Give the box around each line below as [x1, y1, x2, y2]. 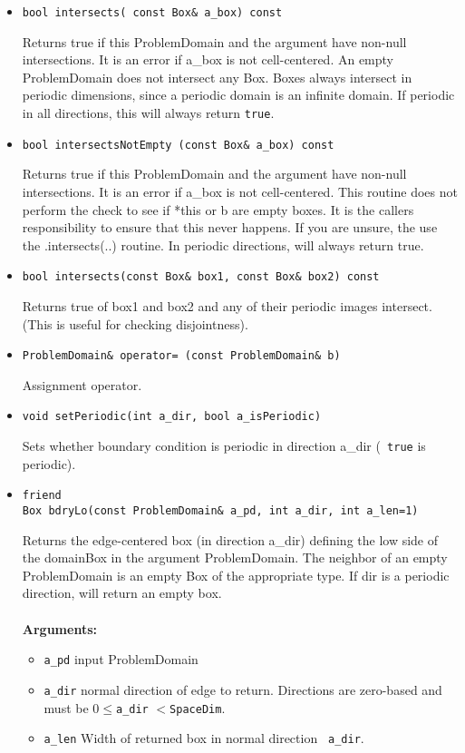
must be [44, 698, 89, 717]
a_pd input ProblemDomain [44, 650, 199, 669]
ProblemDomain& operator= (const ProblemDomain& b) [22, 349, 341, 363]
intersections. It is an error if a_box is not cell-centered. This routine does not [22, 181, 458, 200]
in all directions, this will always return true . [22, 103, 275, 122]
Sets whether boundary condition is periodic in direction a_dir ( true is [22, 436, 426, 455]
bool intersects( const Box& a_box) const [22, 6, 283, 19]
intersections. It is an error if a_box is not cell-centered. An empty [22, 50, 393, 69]
